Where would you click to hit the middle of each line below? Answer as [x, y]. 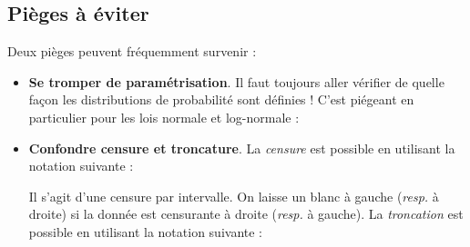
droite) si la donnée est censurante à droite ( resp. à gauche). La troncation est [246, 214]
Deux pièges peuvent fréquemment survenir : [132, 51]
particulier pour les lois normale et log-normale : [164, 117]
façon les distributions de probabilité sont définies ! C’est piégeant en [221, 99]
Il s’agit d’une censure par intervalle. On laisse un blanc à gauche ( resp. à [234, 196]
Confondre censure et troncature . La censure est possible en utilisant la [242, 148]
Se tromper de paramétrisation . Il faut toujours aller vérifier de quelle [236, 81]
